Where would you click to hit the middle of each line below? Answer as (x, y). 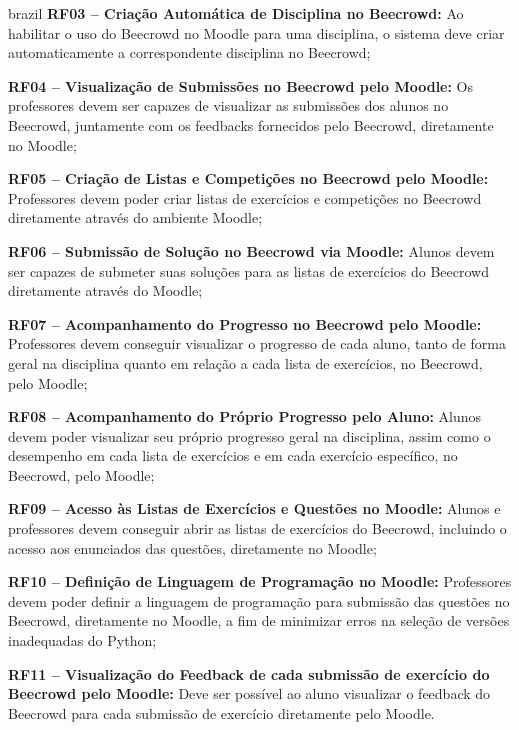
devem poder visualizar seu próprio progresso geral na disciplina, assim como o (249, 435)
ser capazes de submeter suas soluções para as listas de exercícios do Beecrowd (248, 270)
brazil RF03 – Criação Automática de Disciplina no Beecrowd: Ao (236, 13)
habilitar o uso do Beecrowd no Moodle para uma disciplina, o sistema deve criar (256, 32)
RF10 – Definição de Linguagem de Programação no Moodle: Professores (260, 581)
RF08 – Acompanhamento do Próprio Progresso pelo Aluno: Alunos (245, 416)
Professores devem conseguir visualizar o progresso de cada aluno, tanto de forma (257, 343)
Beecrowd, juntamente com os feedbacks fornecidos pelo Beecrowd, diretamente (251, 124)
